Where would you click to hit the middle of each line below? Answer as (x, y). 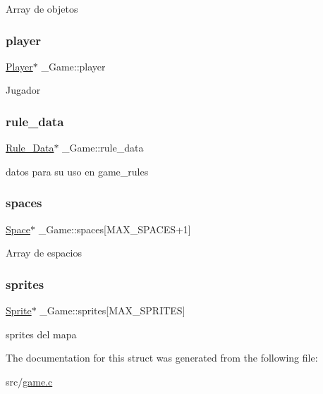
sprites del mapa (41, 334)
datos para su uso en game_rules (77, 171)
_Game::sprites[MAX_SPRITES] (112, 310)
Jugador (23, 90)
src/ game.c (29, 381)
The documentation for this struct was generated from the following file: (162, 358)
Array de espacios (44, 253)
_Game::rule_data (103, 148)
